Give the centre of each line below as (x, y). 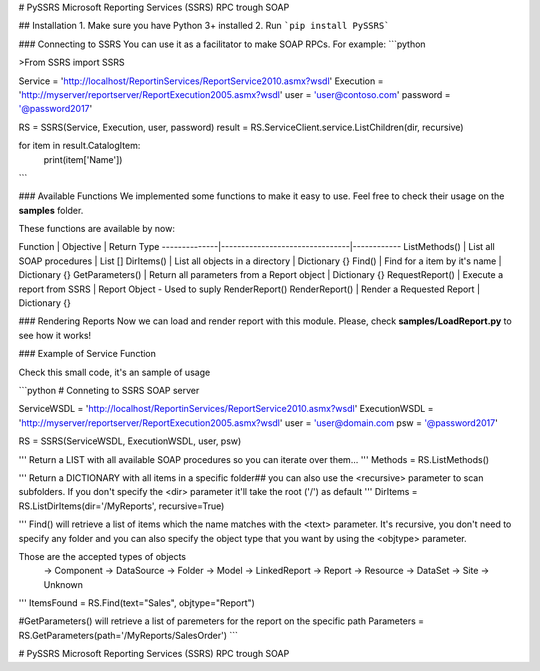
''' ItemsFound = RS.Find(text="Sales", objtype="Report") (136, 603)
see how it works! (55, 335)
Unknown (63, 584)
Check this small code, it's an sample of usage (114, 372)
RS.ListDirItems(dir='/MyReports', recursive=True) (121, 506)
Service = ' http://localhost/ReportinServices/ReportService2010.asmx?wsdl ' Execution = (201, 81)
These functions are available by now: (96, 229)
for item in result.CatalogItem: (79, 146)
